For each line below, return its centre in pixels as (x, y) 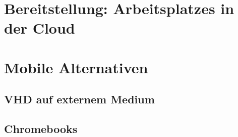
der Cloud (40, 28)
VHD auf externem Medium (79, 99)
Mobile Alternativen (76, 67)
